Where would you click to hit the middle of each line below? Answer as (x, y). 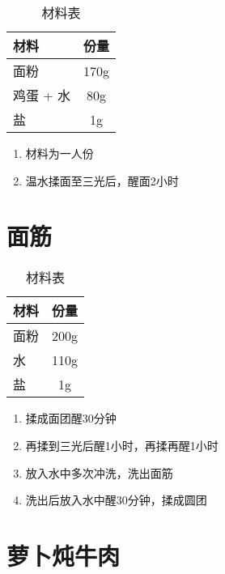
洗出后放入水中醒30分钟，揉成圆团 (116, 500)
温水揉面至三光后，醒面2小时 (102, 180)
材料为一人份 (59, 153)
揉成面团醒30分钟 (71, 418)
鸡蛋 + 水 (42, 95)
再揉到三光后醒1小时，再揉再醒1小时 (122, 445)
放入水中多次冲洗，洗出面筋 (99, 472)
